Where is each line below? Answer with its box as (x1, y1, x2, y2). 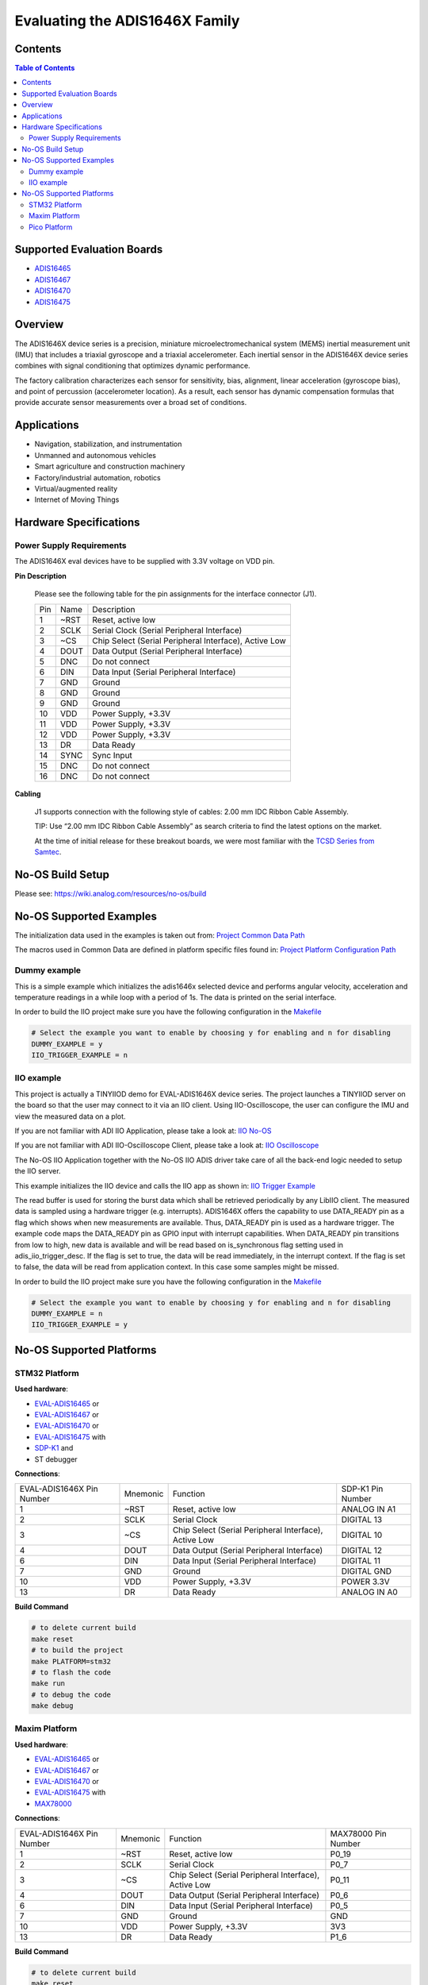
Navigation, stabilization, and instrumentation (34, 439, 182, 449)
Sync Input (92, 750, 132, 761)
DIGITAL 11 (341, 1555, 380, 1567)
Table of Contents (14, 64, 75, 73)
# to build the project (31, 1646, 124, 1655)
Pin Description (14, 571, 67, 580)
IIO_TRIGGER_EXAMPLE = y (31, 1320, 128, 1329)
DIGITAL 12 (341, 1545, 383, 1556)
